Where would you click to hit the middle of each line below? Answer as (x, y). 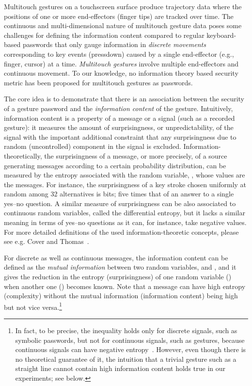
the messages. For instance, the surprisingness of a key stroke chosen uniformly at (125, 184)
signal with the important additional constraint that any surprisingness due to (120, 137)
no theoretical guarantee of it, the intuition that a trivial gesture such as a (126, 359)
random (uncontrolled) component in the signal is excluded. (93, 146)
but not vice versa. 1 (33, 306)
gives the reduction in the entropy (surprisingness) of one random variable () (118, 277)
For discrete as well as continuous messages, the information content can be (116, 257)
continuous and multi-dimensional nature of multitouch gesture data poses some (123, 25)
